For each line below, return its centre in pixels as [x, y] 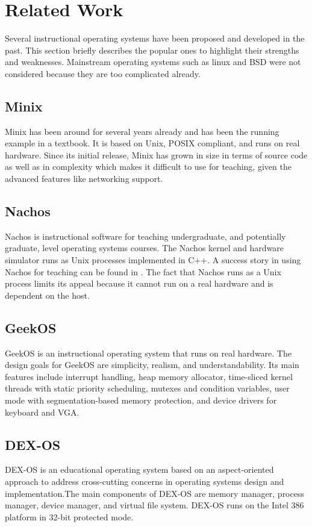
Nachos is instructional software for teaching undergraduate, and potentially [145, 236]
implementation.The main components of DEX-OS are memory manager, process [154, 493]
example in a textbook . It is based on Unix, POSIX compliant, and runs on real [152, 143]
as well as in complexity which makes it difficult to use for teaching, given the [148, 167]
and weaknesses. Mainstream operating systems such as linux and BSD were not [153, 62]
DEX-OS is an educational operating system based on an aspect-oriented [139, 469]
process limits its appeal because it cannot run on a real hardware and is [139, 283]
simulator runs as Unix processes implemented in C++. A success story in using [153, 260]
